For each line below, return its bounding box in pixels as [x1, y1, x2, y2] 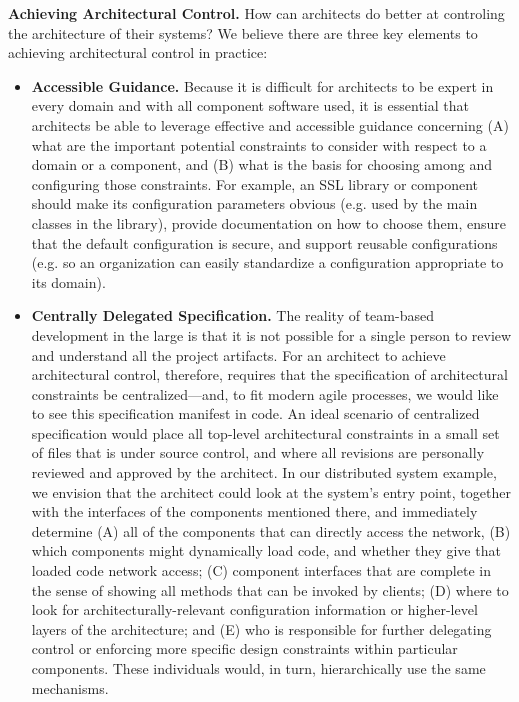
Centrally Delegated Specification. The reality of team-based [31, 305, 434, 326]
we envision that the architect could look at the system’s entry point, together [31, 481, 511, 502]
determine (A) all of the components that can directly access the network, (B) [31, 520, 511, 541]
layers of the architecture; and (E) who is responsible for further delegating [31, 618, 492, 639]
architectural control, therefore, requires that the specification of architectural [31, 364, 508, 385]
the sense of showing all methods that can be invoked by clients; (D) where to [31, 579, 509, 600]
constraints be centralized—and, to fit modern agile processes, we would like [31, 383, 499, 404]
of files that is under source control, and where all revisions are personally [31, 442, 485, 463]
